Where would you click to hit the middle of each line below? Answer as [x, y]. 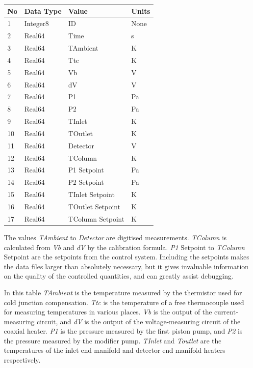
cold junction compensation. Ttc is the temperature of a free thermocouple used [124, 302]
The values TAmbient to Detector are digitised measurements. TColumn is [115, 237]
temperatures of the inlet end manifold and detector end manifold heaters [115, 350]
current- [226, 312]
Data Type [43, 11]
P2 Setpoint [86, 182]
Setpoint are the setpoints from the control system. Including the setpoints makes [126, 257]
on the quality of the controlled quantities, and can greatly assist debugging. [119, 276]
